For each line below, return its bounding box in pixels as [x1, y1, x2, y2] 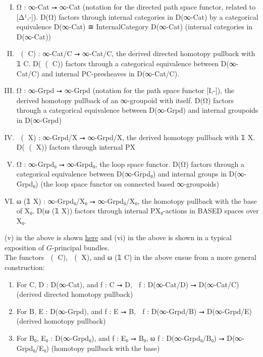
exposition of [5, 242, 44, 252]
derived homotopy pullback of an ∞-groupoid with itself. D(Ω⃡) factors [16, 95, 234, 105]
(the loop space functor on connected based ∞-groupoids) [40, 178, 220, 189]
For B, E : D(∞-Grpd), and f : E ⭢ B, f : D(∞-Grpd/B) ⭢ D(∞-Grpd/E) [16, 305, 252, 316]
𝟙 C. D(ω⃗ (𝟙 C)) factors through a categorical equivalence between [16, 58, 219, 68]
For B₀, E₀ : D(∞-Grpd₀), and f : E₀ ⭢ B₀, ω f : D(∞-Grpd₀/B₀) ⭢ [16, 333, 225, 343]
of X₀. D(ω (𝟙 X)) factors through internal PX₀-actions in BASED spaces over [16, 205, 259, 216]
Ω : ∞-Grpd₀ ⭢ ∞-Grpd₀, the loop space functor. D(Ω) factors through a [16, 158, 244, 169]
